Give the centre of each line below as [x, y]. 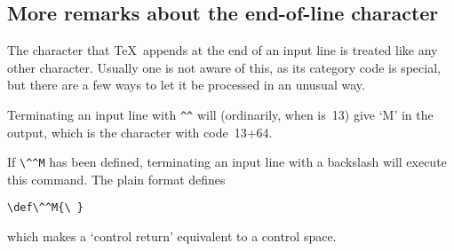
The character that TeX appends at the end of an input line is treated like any [223, 50]
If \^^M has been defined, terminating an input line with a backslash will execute [227, 162]
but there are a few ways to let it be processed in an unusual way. [186, 85]
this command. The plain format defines [116, 179]
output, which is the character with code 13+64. [140, 132]
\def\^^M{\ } [45, 208]
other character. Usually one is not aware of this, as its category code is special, [224, 67]
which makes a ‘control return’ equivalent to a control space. [172, 236]
